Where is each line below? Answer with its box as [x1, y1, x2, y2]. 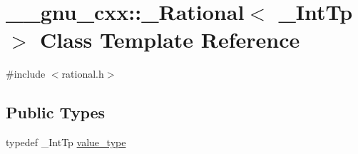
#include [6, 66, 46, 81]
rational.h [61, 66, 104, 81]
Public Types [6, 101, 106, 123]
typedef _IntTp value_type [6, 135, 126, 150]
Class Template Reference [40, 25, 300, 54]
